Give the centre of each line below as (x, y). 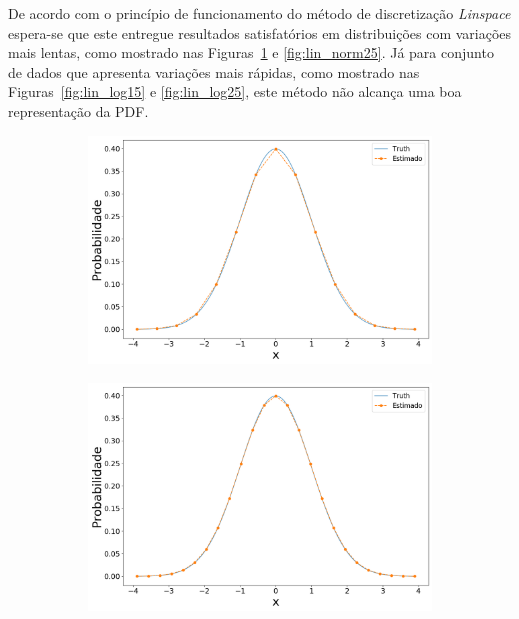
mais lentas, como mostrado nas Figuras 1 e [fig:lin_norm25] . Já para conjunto (251, 52)
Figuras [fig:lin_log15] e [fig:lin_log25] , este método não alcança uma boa (235, 91)
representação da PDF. (78, 110)
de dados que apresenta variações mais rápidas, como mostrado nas (214, 71)
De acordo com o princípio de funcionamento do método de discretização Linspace (259, 13)
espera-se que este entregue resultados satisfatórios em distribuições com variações (260, 32)
